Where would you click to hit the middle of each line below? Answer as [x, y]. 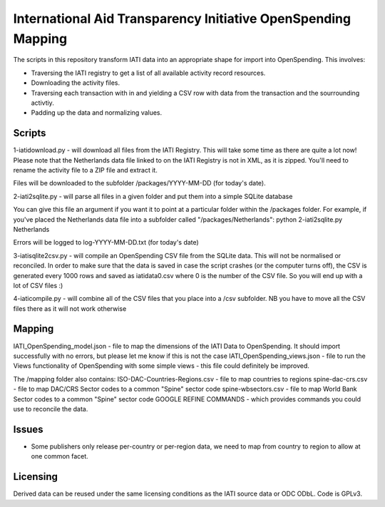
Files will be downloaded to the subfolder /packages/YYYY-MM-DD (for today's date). [140, 183]
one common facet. [60, 456]
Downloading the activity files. [76, 83]
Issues [28, 429]
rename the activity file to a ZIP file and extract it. [86, 170]
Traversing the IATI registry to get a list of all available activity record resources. [148, 73]
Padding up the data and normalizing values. [97, 113]
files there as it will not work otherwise [70, 308]
